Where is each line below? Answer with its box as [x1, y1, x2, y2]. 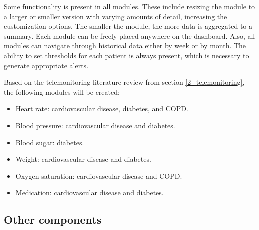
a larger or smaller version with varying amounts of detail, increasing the [4, 11, 227, 21]
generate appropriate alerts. [4, 60, 89, 70]
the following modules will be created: [4, 86, 120, 97]
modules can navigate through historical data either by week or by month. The [4, 40, 246, 51]
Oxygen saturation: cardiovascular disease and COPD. [15, 170, 182, 181]
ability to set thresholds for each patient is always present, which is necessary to [4, 50, 249, 60]
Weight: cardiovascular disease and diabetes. [15, 154, 151, 164]
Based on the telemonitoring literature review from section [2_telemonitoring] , [4, 77, 245, 87]
